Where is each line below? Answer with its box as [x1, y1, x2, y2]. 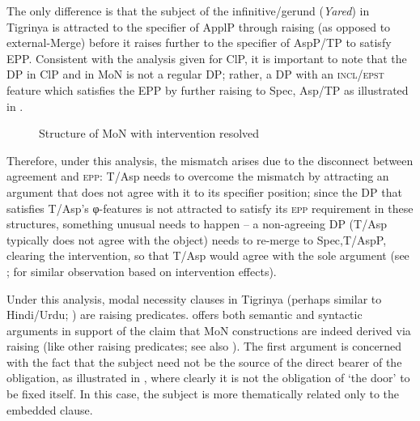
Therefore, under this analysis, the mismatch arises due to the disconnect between [6, 151, 414, 168]
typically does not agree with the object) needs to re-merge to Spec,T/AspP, [6, 231, 387, 248]
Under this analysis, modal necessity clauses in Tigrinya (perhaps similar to [6, 290, 382, 307]
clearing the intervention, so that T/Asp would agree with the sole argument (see [6, 247, 409, 264]
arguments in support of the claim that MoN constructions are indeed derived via [6, 321, 411, 338]
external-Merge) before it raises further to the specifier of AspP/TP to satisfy [6, 34, 392, 51]
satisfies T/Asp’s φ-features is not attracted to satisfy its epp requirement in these [6, 199, 414, 216]
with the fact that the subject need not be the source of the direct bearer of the [6, 353, 402, 370]
